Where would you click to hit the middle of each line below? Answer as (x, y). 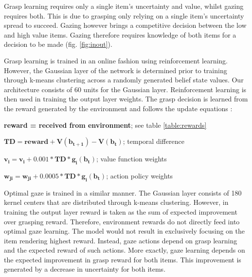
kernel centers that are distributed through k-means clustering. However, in (116, 202)
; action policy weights (140, 175)
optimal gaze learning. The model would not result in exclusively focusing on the (124, 231)
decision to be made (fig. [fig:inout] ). (58, 44)
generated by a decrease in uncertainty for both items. (85, 269)
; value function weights (131, 159)
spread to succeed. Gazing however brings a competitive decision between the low (125, 25)
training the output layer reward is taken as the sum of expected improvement (121, 211)
